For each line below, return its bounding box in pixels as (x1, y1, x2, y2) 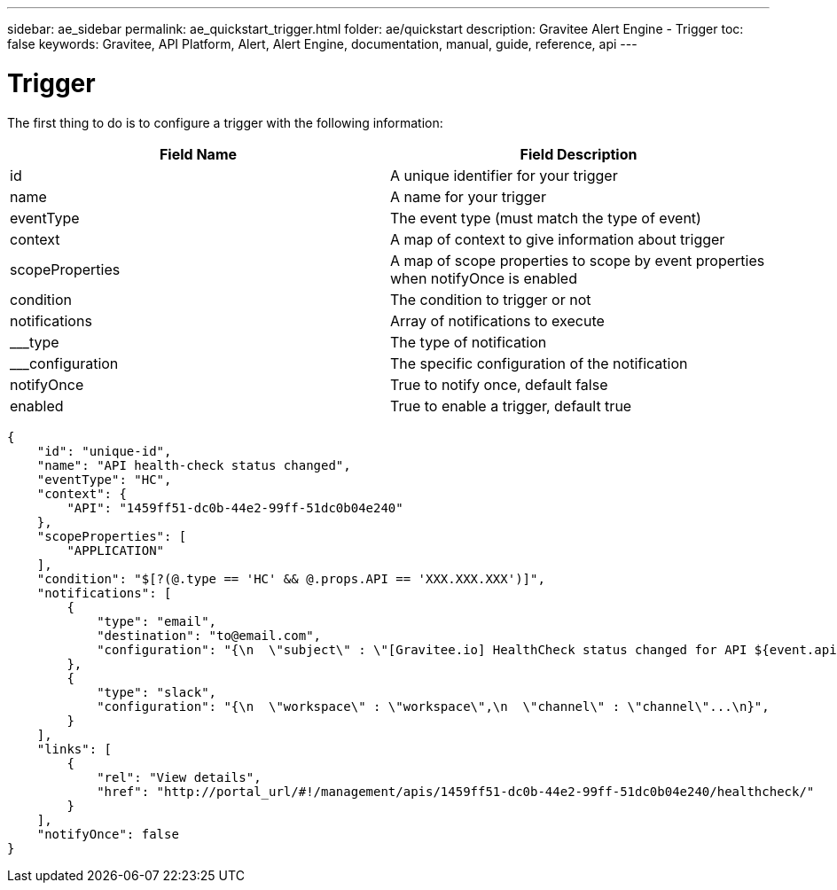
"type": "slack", (97, 684, 217, 699)
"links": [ (36, 741, 113, 756)
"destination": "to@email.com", (97, 628, 322, 643)
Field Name (159, 144, 238, 163)
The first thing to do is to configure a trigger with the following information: (7, 114, 443, 130)
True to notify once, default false (390, 375, 608, 394)
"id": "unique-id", (36, 443, 172, 458)
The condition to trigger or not (390, 290, 591, 308)
